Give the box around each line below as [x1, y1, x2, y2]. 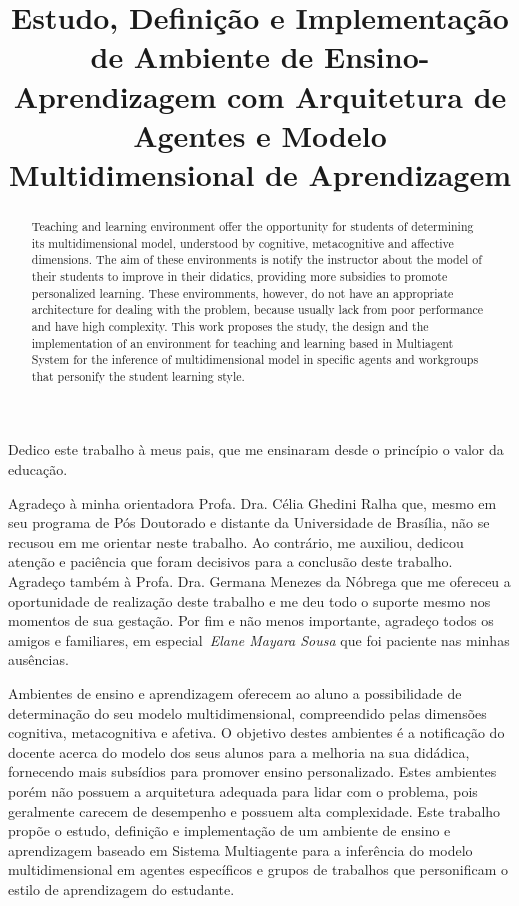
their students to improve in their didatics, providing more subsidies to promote [31, 267, 448, 284]
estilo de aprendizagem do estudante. [8, 878, 235, 899]
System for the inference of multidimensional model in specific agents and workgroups [31, 351, 479, 368]
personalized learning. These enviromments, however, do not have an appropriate [31, 284, 454, 301]
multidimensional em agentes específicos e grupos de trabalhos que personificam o [8, 859, 508, 880]
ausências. [8, 649, 69, 670]
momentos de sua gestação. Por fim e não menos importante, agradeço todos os [8, 610, 494, 631]
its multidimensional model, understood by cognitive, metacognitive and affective [31, 234, 454, 251]
